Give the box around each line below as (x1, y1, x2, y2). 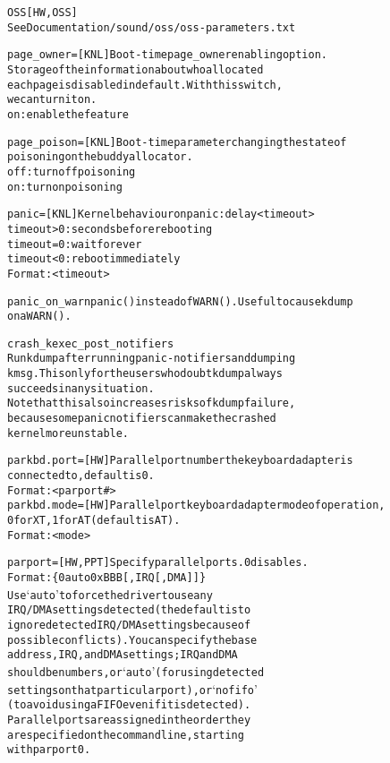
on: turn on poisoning (7, 180, 123, 193)
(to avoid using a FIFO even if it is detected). (7, 699, 251, 712)
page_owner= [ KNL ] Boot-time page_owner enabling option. (7, 48, 328, 62)
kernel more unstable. (7, 426, 130, 440)
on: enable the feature (7, 107, 130, 121)
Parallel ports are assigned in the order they (7, 713, 251, 726)
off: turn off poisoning (7, 165, 136, 178)
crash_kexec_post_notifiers (7, 337, 174, 350)
